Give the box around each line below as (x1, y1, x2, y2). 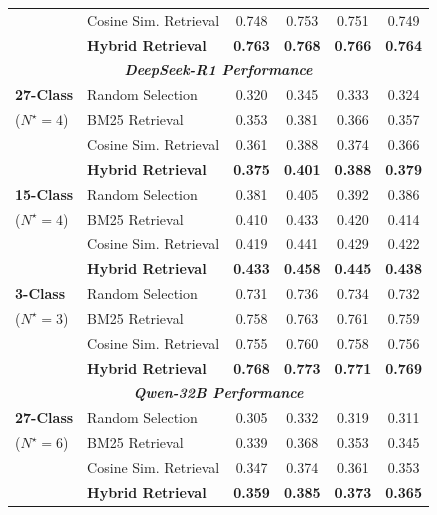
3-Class (15, 283, 66, 304)
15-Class (15, 183, 74, 204)
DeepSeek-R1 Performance (124, 59, 313, 80)
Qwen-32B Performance (133, 382, 304, 403)
